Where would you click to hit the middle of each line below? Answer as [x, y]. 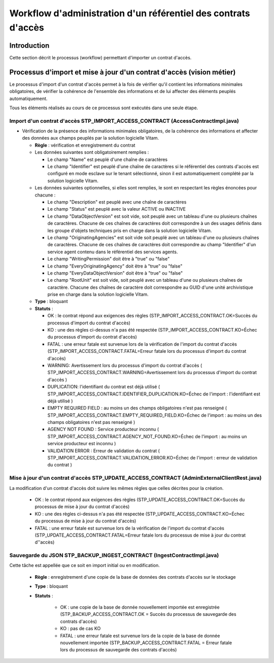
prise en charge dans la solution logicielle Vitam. [98, 294]
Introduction [29, 45]
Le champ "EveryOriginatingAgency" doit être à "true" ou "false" [115, 266]
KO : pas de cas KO [80, 628]
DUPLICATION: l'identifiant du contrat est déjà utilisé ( [104, 387]
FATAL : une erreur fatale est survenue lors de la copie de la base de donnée [140, 636]
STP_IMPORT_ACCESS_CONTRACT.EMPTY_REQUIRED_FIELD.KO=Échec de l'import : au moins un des [155, 415]
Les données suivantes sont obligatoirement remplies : [92, 152]
